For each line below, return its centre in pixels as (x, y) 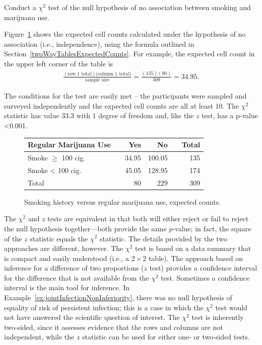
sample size (97, 80)
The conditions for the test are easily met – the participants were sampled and (125, 96)
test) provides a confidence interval (203, 268)
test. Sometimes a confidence (205, 277)
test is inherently (218, 317)
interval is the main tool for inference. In (67, 287)
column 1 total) (115, 74)
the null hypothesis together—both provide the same (85, 228)
